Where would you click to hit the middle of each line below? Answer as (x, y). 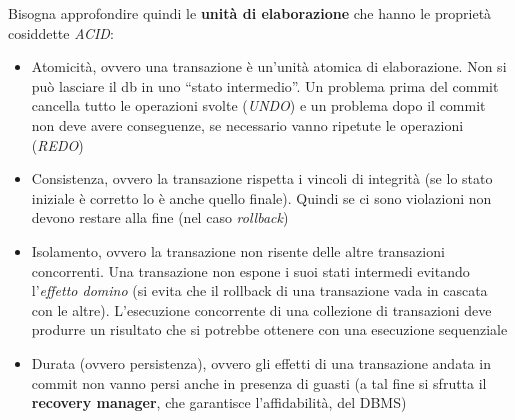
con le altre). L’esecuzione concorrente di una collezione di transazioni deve (261, 309)
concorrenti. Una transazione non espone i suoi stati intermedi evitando (250, 270)
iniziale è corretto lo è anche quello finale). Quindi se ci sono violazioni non (261, 197)
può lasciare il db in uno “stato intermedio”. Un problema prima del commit (265, 85)
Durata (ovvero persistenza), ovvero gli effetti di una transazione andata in (261, 362)
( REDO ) (57, 144)
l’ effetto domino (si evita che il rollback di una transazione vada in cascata (259, 290)
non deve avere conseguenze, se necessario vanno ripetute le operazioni (247, 124)
